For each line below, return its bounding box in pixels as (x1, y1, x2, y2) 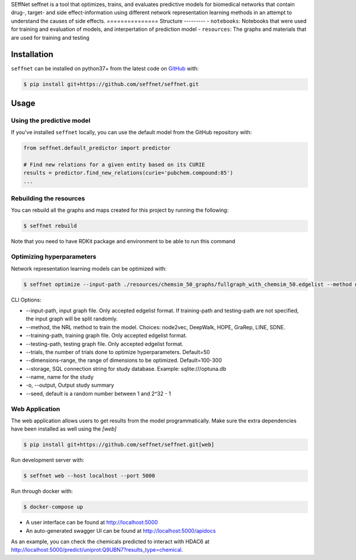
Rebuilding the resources (11, 195, 85, 203)
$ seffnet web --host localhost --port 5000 (23, 472, 155, 479)
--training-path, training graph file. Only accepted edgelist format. (26, 332, 187, 339)
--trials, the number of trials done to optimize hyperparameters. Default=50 (26, 348, 210, 355)
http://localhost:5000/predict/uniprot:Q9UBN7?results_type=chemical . (11, 546, 183, 553)
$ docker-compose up (23, 504, 83, 510)
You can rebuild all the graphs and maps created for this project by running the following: (11, 206, 229, 214)
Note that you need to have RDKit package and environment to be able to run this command (11, 238, 236, 245)
